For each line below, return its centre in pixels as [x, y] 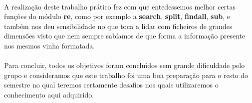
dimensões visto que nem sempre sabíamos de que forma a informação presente [125, 36]
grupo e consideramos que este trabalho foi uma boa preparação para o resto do [126, 75]
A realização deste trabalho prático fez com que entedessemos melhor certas [120, 6]
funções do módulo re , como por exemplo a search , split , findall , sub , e [117, 16]
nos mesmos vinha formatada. [50, 45]
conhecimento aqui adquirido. [49, 94]
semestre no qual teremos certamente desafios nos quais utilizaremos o [111, 85]
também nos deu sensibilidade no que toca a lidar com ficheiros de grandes [118, 26]
